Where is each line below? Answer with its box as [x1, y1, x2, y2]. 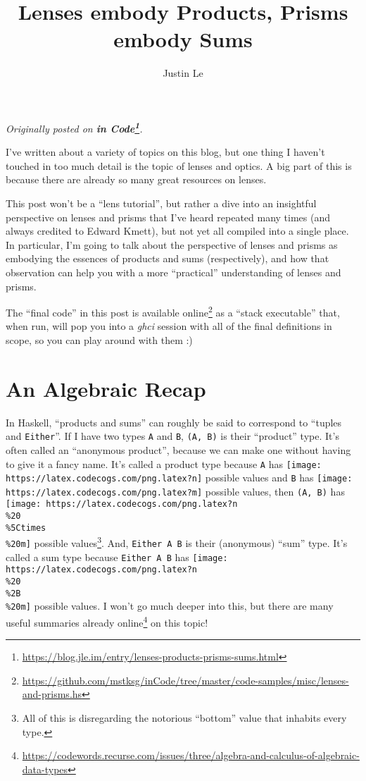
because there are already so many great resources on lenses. [6, 172, 267, 187]
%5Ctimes [6, 522, 46, 533]
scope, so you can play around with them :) [6, 332, 193, 347]
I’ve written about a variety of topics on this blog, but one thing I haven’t [6, 144, 325, 159]
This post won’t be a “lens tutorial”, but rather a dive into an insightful [6, 195, 317, 210]
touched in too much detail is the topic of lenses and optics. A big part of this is [6, 158, 352, 173]
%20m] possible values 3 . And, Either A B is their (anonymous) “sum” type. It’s [6, 534, 348, 551]
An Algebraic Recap [6, 374, 206, 402]
